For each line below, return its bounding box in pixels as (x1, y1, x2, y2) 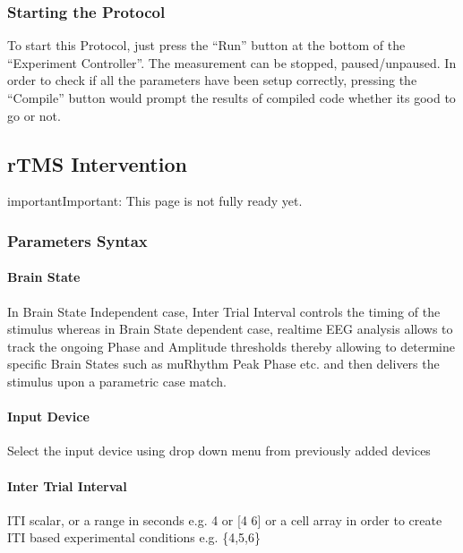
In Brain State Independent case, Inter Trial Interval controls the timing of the (7, 302, 441, 320)
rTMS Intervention (7, 149, 187, 177)
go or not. (7, 106, 61, 124)
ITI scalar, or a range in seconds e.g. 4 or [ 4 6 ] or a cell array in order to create (7, 510, 442, 529)
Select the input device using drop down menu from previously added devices (7, 441, 431, 460)
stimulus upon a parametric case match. (7, 372, 227, 390)
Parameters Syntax (7, 229, 148, 251)
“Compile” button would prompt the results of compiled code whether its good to (7, 89, 456, 106)
